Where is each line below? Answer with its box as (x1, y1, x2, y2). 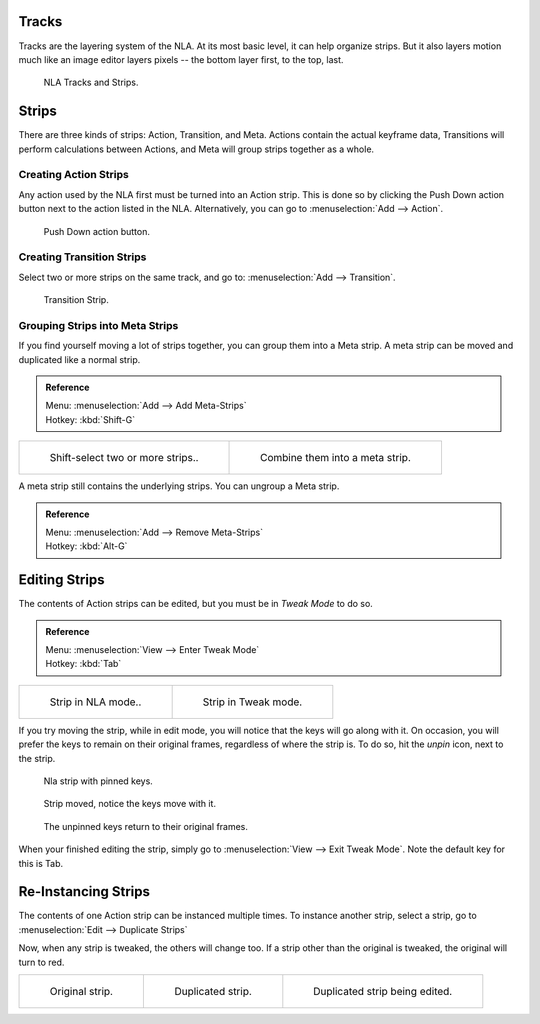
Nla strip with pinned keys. (43, 775, 154, 787)
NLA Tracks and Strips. (43, 76, 139, 89)
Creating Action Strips (18, 168, 129, 182)
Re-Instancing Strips (18, 883, 150, 900)
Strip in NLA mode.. (49, 695, 142, 709)
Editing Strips (18, 571, 105, 589)
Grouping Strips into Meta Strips (18, 318, 179, 332)
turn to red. (18, 956, 65, 968)
